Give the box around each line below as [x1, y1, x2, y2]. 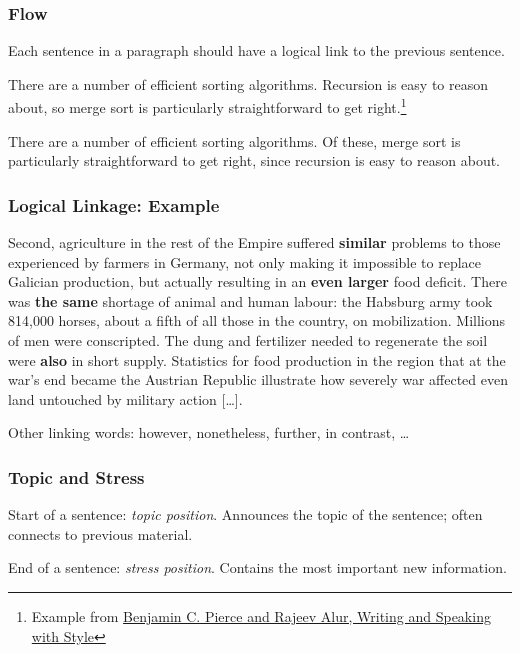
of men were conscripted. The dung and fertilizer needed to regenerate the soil [8, 330, 488, 351]
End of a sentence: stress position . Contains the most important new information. [8, 557, 507, 578]
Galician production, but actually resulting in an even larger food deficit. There [8, 271, 507, 292]
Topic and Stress [8, 464, 145, 489]
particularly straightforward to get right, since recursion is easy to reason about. [8, 150, 500, 171]
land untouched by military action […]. [8, 388, 243, 409]
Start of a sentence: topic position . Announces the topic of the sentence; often [8, 504, 483, 525]
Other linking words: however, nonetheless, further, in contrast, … [8, 422, 410, 443]
